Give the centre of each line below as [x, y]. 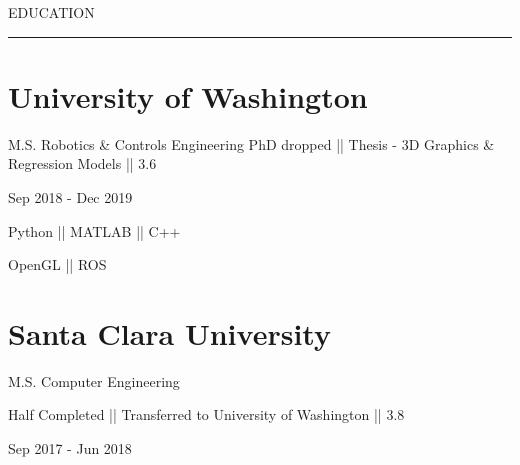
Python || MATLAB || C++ [94, 230]
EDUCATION [51, 12]
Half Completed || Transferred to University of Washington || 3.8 [206, 414]
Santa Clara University [169, 332]
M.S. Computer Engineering [94, 380]
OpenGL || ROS [57, 264]
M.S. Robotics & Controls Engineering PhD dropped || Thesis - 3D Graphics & [251, 143]
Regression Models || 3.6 [82, 163]
